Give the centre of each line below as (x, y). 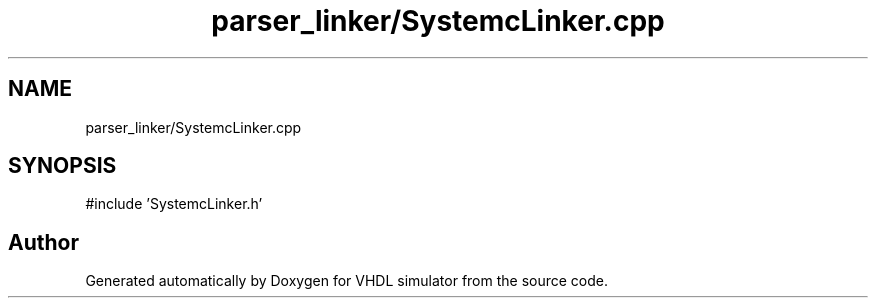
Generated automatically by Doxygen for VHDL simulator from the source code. (347, 281)
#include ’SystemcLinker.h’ (174, 204)
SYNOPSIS (62, 166)
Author (43, 242)
